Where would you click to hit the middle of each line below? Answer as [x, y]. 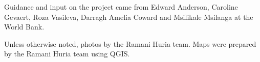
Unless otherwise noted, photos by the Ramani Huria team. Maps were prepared [130, 43]
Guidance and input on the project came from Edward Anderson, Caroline [121, 7]
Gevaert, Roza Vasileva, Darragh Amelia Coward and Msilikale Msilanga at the [129, 17]
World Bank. [24, 27]
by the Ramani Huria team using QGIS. [67, 54]
